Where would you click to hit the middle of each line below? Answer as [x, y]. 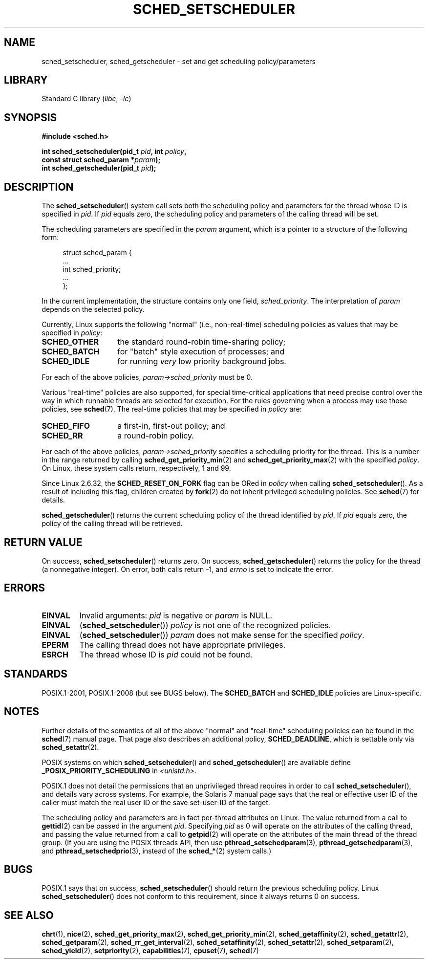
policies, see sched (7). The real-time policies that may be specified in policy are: [172, 409]
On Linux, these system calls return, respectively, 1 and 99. [136, 468]
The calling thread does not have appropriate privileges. [182, 645]
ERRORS [25, 588]
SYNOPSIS [31, 117]
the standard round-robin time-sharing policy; [202, 342]
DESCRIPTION [39, 187]
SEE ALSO [29, 915]
